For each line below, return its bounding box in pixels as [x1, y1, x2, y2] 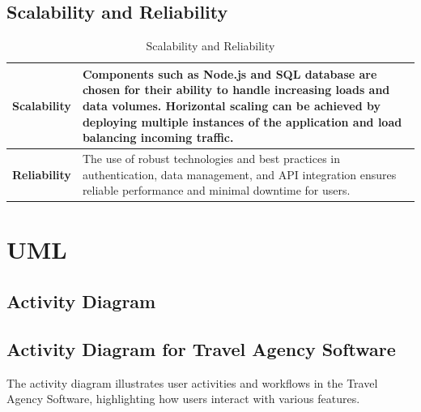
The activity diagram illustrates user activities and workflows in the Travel [6, 374, 378, 391]
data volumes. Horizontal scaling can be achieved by [82, 97, 381, 114]
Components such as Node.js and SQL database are [82, 65, 377, 82]
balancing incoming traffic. [82, 129, 234, 146]
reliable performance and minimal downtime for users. [82, 182, 351, 199]
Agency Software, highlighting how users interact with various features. [6, 390, 360, 407]
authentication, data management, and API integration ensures [82, 165, 397, 182]
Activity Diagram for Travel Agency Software [6, 336, 396, 361]
